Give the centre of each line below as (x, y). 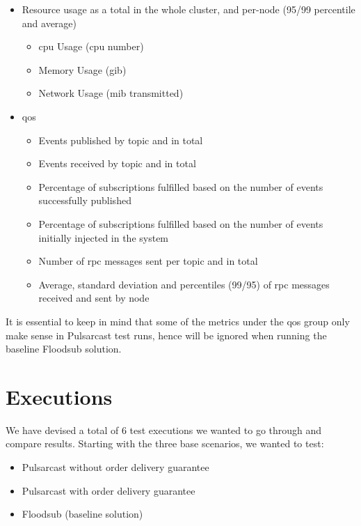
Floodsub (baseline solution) (82, 514)
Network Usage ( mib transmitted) (111, 93)
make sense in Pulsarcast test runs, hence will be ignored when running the (166, 335)
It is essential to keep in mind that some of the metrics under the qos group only (178, 321)
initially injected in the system (104, 237)
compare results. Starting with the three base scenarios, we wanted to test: (165, 443)
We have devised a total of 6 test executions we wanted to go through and (164, 430)
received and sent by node (94, 298)
